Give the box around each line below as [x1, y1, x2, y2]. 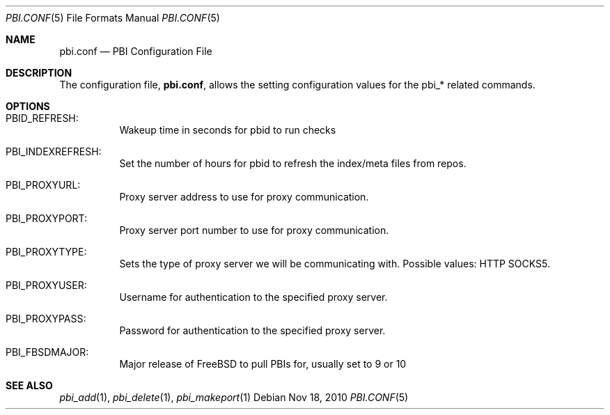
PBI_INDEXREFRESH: [6, 146, 102, 157]
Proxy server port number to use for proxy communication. [119, 224, 389, 236]
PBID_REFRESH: [6, 112, 79, 124]
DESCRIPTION [6, 67, 72, 79]
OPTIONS [6, 100, 50, 112]
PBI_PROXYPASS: [6, 313, 86, 324]
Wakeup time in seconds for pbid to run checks [119, 124, 336, 136]
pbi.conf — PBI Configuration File [59, 45, 212, 57]
